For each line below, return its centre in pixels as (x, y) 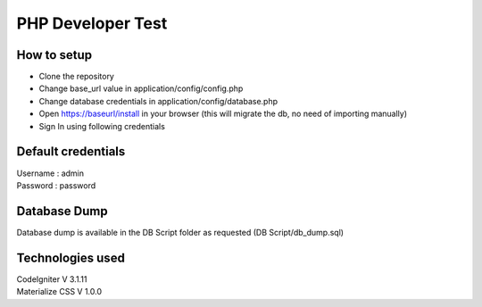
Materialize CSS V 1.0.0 (59, 292)
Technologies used (71, 257)
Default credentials (71, 152)
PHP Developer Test (92, 23)
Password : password (56, 185)
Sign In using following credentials (102, 126)
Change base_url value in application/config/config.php (141, 88)
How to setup (54, 55)
